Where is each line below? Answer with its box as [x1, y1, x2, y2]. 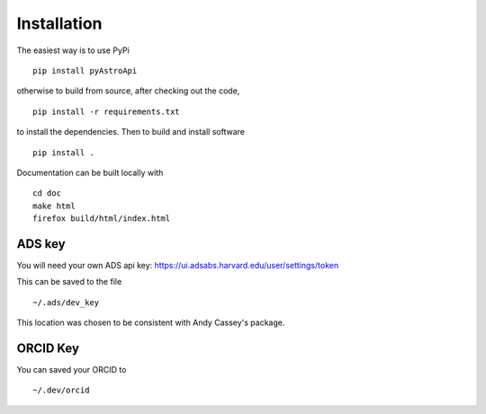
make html [32, 200, 76, 211]
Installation [16, 13, 103, 33]
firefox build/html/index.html [32, 214, 171, 224]
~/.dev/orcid [32, 385, 90, 395]
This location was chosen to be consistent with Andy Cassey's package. [16, 317, 285, 328]
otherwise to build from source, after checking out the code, [16, 85, 240, 96]
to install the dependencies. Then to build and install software [16, 127, 245, 137]
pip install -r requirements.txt [32, 106, 180, 117]
